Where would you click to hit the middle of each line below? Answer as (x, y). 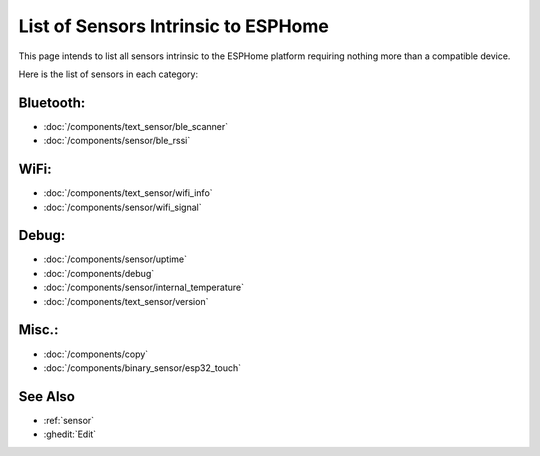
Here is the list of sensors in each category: (108, 74)
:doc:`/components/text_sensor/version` (126, 301)
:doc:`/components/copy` (96, 354)
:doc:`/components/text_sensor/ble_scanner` (136, 126)
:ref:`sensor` (69, 420)
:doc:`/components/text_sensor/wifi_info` (128, 193)
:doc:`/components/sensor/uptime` (115, 259)
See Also (46, 396)
